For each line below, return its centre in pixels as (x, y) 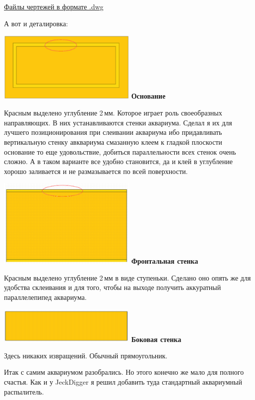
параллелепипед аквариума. (45, 297)
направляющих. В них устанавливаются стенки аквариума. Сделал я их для (118, 122)
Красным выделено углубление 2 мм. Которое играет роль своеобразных (113, 113)
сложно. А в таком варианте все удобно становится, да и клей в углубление (118, 161)
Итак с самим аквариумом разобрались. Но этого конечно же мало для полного (124, 372)
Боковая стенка (156, 339)
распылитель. (24, 391)
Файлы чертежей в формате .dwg (54, 6)
